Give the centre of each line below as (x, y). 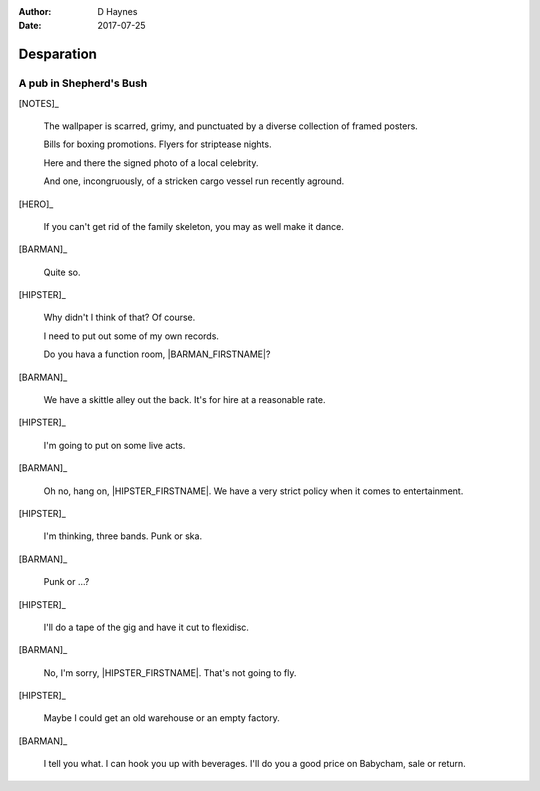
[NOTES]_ (38, 103)
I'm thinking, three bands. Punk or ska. (123, 536)
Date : (30, 26)
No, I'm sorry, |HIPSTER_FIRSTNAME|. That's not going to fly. (170, 672)
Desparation (57, 54)
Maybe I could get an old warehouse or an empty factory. (161, 718)
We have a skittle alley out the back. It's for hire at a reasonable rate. (184, 400)
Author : (35, 11)
